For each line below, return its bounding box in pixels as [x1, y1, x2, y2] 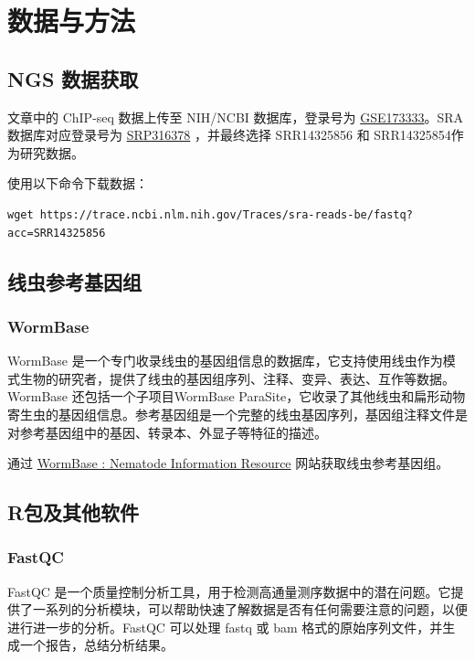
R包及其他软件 [7, 498, 140, 527]
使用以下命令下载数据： [7, 174, 148, 193]
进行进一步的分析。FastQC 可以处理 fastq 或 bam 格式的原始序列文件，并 [7, 617, 443, 636]
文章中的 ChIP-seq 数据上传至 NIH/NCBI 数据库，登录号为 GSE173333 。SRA [7, 107, 464, 126]
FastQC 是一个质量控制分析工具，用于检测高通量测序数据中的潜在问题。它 [7, 581, 451, 601]
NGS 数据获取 [7, 64, 139, 92]
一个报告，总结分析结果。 [19, 635, 174, 655]
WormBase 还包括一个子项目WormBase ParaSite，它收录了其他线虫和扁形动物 [7, 387, 466, 406]
